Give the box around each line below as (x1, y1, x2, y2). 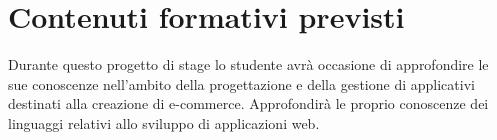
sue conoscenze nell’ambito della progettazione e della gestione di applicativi (8, 73, 475, 94)
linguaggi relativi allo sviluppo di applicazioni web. (8, 112, 320, 133)
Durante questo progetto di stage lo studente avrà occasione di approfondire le (8, 54, 489, 75)
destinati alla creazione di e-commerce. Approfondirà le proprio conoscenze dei (8, 93, 489, 114)
